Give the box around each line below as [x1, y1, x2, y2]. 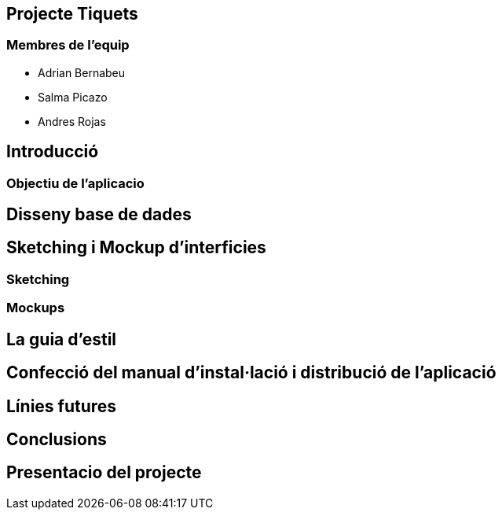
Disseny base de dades [6, 205, 192, 225]
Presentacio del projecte [6, 463, 202, 483]
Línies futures [6, 396, 117, 416]
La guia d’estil [6, 329, 117, 349]
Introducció [6, 142, 99, 162]
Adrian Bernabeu [38, 65, 126, 79]
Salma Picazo [38, 90, 108, 104]
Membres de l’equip [6, 37, 130, 53]
